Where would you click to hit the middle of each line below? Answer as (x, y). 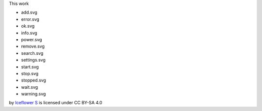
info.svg (29, 33)
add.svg (29, 13)
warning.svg (33, 94)
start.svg (30, 67)
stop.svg (30, 73)
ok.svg (28, 26)
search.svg (32, 53)
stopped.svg (33, 80)
